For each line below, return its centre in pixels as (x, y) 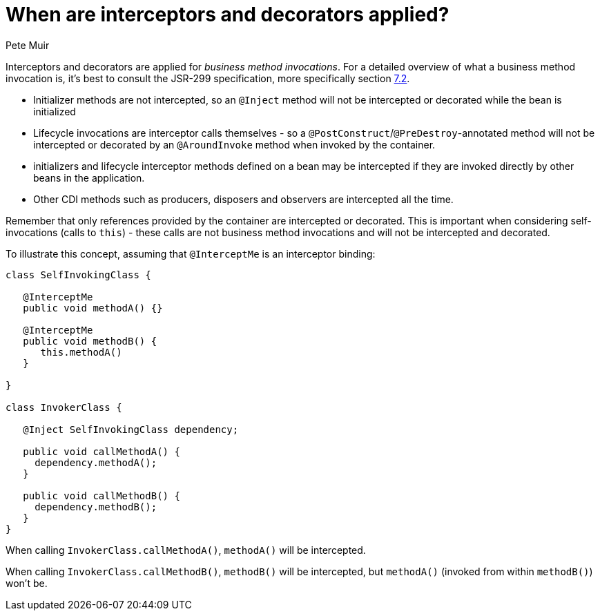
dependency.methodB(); (96, 507)
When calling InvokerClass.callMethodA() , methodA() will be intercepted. (186, 550)
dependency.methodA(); (96, 462)
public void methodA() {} (93, 308)
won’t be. (27, 583)
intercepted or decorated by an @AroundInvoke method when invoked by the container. (234, 144)
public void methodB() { (90, 341)
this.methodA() (81, 352)
